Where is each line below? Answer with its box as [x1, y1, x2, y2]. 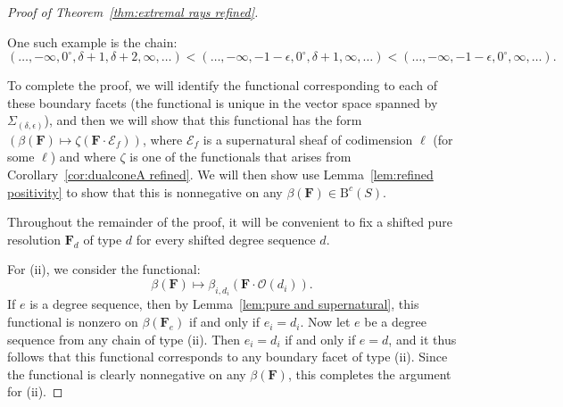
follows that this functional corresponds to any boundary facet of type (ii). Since [7, 347, 448, 366]
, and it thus [388, 329, 457, 348]
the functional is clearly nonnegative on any [7, 364, 246, 383]
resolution [7, 229, 62, 248]
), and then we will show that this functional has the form [44, 111, 362, 129]
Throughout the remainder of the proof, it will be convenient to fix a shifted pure [7, 212, 452, 231]
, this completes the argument [287, 364, 451, 383]
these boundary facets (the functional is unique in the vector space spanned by [7, 93, 438, 112]
